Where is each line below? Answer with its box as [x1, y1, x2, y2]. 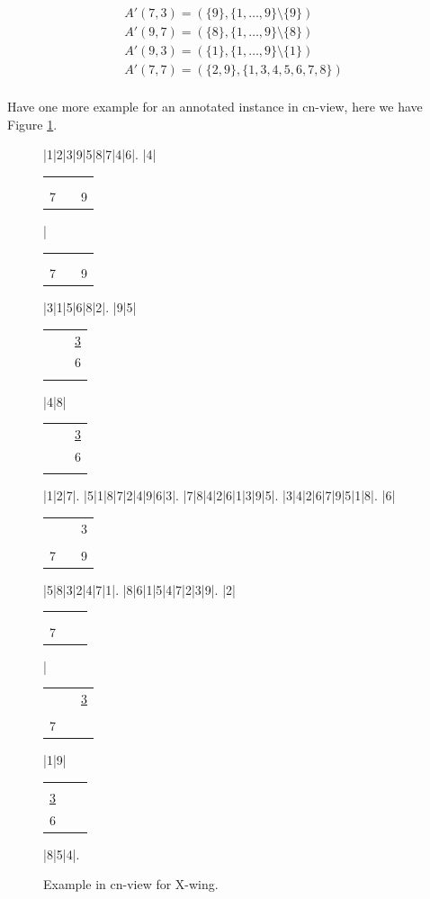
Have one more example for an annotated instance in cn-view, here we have [7, 97, 423, 116]
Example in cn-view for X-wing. [43, 875, 219, 894]
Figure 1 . [7, 114, 58, 133]
